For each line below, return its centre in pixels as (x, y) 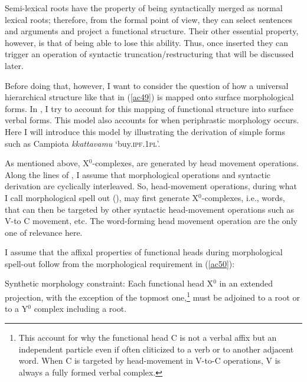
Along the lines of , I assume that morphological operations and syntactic (138, 174)
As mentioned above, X (47, 163)
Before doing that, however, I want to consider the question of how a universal (147, 85)
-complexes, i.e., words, (243, 197)
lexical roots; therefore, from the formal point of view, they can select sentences (148, 19)
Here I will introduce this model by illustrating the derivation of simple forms (145, 131)
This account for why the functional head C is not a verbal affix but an (148, 337)
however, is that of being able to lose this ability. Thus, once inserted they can (146, 42)
